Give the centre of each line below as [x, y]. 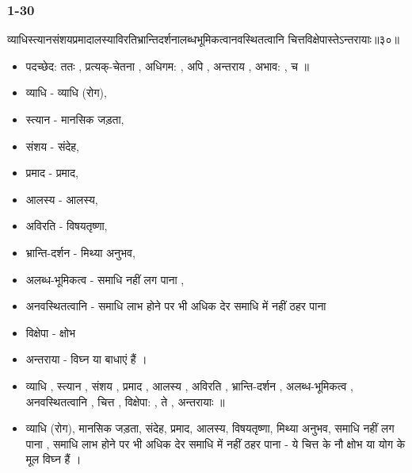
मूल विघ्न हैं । [53, 459]
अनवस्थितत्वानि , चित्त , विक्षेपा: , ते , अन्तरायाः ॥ [125, 401]
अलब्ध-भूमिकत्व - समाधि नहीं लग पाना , [105, 279]
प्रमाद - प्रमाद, [52, 173]
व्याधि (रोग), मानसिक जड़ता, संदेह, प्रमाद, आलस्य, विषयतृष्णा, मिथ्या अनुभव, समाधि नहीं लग [210, 428]
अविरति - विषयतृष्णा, [67, 226]
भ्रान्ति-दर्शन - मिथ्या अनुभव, [80, 252]
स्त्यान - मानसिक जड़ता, [75, 119]
